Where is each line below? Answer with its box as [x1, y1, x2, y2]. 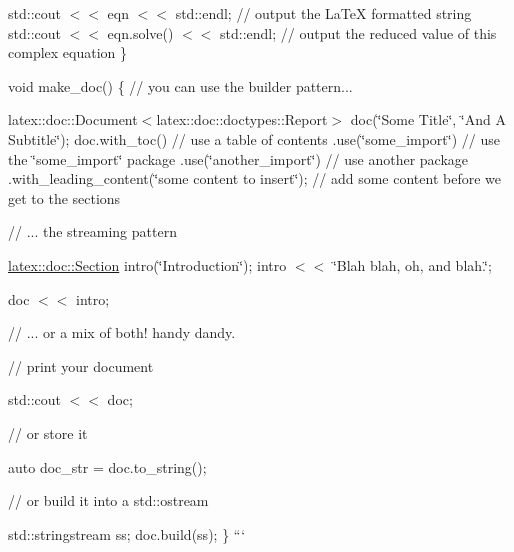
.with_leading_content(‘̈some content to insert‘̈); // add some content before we [8, 168, 501, 189]
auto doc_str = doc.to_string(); [8, 456, 207, 477]
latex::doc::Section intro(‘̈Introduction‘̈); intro [8, 254, 287, 275]
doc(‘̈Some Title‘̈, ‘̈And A [350, 109, 506, 130]
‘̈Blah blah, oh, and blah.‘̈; [332, 254, 492, 275]
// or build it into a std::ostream [8, 490, 209, 511]
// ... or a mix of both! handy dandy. [8, 322, 236, 343]
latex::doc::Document [8, 109, 138, 130]
